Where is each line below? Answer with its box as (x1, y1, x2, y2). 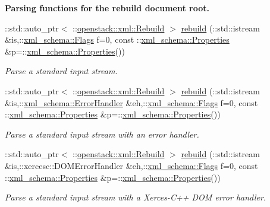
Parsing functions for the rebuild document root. (5, 2, 210, 14)
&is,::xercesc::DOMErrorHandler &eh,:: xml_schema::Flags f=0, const (5, 159, 258, 171)
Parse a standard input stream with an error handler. (5, 128, 199, 140)
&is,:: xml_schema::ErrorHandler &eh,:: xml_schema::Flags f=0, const (5, 96, 258, 109)
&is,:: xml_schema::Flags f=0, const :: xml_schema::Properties (5, 33, 230, 46)
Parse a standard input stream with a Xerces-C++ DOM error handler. (5, 191, 266, 203)
